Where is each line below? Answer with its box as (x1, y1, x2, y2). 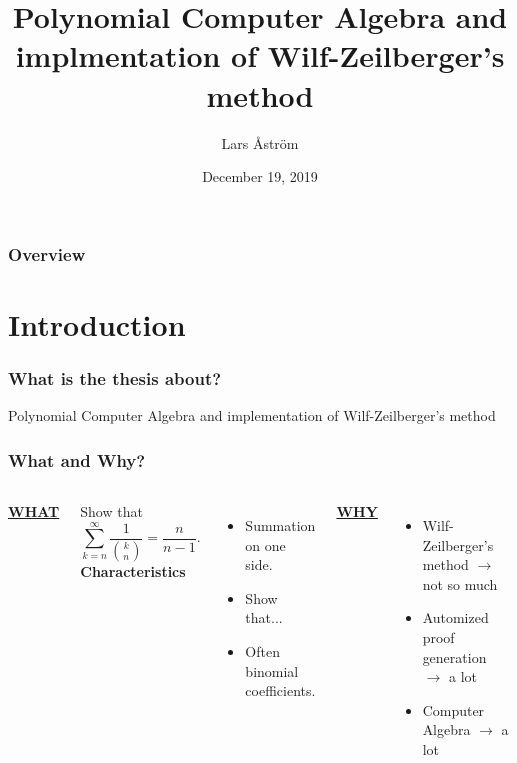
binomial (245, 660, 299, 681)
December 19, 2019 (202, 166, 318, 187)
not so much (422, 573, 498, 594)
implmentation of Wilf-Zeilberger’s (15, 35, 505, 76)
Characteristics (80, 560, 186, 581)
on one (245, 534, 286, 555)
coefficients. (245, 680, 316, 701)
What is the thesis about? (8, 365, 222, 390)
